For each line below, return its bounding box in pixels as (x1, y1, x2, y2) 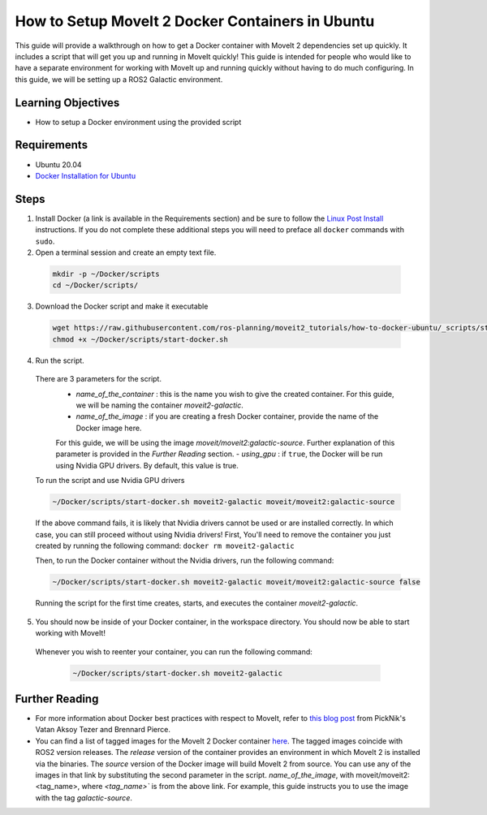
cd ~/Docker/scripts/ (52, 281, 139, 290)
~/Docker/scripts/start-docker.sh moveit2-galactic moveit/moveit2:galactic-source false (52, 577, 421, 587)
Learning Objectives (15, 96, 120, 110)
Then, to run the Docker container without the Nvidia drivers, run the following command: (35, 556, 334, 566)
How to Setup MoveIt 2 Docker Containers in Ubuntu (15, 12, 375, 30)
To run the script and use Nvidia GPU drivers (35, 476, 185, 485)
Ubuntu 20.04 (35, 159, 82, 170)
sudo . (35, 236, 55, 246)
